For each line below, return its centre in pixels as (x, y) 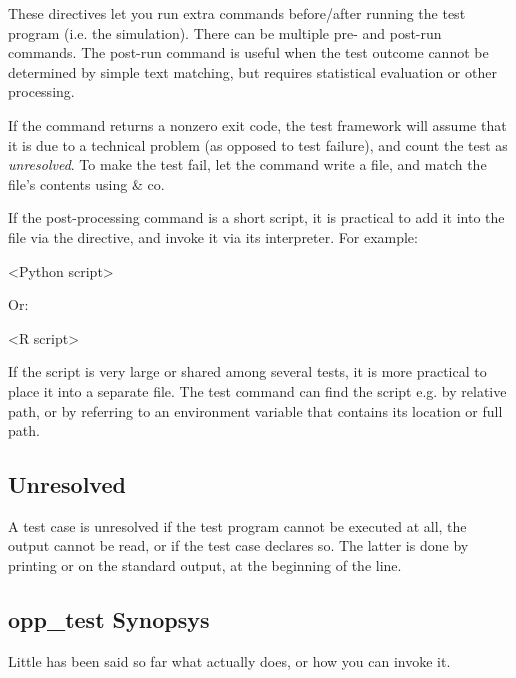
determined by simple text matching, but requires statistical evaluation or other (252, 71)
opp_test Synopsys (109, 619)
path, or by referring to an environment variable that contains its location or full (255, 410)
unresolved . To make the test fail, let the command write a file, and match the (247, 164)
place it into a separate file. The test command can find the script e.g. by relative (257, 390)
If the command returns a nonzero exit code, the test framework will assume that (257, 124)
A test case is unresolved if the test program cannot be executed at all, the (237, 525)
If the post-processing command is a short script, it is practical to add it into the (256, 217)
